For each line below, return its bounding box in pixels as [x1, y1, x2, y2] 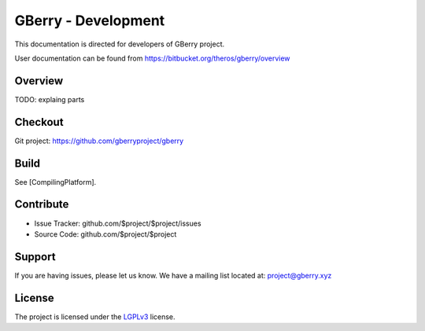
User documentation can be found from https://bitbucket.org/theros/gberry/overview [14, 53, 290, 63]
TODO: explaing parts [14, 94, 85, 104]
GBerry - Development [14, 12, 165, 29]
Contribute [14, 197, 69, 211]
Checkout [14, 115, 64, 129]
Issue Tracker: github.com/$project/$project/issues [34, 219, 201, 228]
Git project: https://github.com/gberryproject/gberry [14, 136, 184, 145]
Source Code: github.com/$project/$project [34, 229, 177, 239]
